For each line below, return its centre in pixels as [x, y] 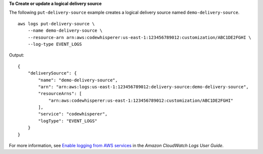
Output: [17, 55]
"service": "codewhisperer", [73, 114]
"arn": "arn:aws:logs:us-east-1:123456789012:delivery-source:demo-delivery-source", [143, 87]
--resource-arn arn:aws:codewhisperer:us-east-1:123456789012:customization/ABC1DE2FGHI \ [140, 37]
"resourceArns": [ [60, 94]
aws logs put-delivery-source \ [56, 24]
